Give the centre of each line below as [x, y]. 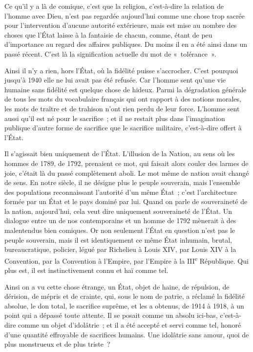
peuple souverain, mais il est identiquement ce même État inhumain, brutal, [118, 239]
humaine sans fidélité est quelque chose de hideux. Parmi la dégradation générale [126, 89]
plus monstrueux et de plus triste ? [57, 344]
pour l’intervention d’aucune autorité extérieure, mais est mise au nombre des [121, 25]
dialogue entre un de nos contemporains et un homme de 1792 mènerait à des [120, 220]
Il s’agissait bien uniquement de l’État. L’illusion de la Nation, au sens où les [120, 154]
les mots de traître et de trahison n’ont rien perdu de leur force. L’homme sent [122, 108]
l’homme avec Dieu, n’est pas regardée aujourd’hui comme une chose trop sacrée [125, 15]
